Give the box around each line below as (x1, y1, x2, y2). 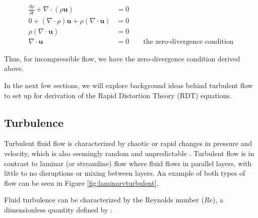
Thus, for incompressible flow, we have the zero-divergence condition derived (4, 53, 240, 63)
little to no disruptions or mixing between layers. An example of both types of (4, 168, 245, 178)
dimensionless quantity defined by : (4, 204, 112, 214)
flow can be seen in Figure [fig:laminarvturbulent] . (4, 177, 159, 188)
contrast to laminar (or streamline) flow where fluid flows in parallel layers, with (4, 158, 252, 168)
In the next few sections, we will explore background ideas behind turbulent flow (4, 80, 253, 90)
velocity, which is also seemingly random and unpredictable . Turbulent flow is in (4, 148, 254, 158)
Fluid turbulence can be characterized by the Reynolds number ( (4, 194, 204, 205)
